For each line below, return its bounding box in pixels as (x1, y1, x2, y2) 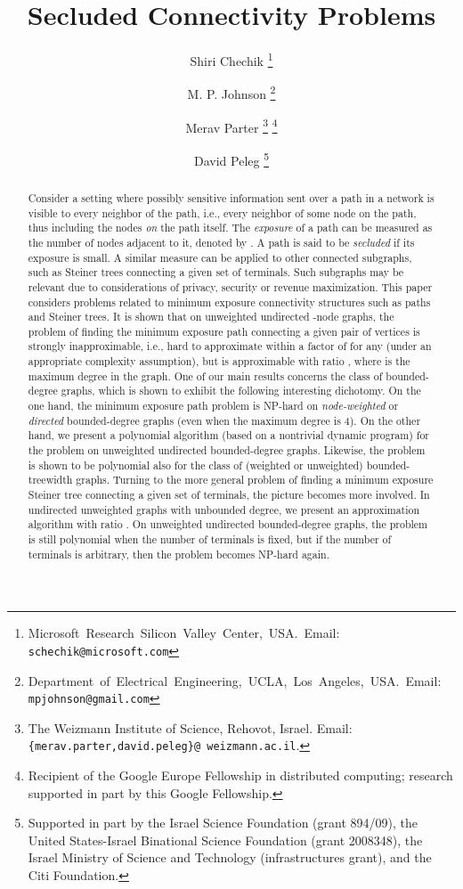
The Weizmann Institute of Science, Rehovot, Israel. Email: (28, 718, 353, 737)
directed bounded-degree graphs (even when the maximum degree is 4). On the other (28, 412, 421, 428)
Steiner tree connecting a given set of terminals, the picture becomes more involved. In (28, 487, 430, 502)
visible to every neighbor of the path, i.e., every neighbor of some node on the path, (28, 205, 417, 220)
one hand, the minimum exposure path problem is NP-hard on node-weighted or (28, 398, 399, 413)
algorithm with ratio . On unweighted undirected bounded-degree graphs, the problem (28, 517, 427, 532)
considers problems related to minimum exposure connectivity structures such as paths (28, 294, 431, 309)
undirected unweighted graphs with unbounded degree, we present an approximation (28, 502, 420, 517)
